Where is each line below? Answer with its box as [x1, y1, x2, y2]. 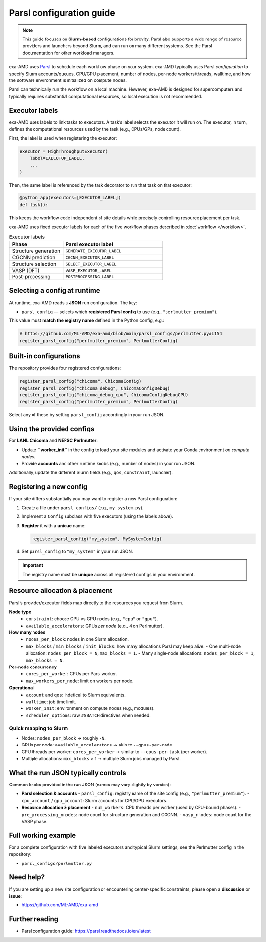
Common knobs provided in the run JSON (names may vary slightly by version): [9, 782, 171, 787]
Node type [9, 609, 32, 615]
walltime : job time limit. [26, 699, 76, 705]
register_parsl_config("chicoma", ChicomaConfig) [19, 378, 142, 384]
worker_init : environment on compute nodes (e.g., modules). [26, 706, 155, 711]
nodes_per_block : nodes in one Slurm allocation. [26, 636, 129, 642]
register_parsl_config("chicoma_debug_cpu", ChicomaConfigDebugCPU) [19, 392, 189, 397]
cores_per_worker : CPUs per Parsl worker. [26, 671, 117, 677]
